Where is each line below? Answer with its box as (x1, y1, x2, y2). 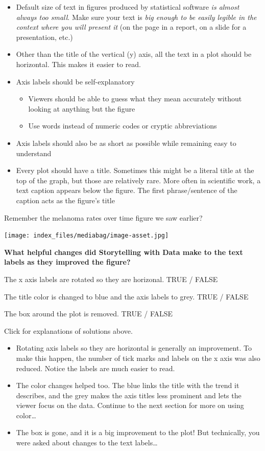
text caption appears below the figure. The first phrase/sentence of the (16, 185, 237, 196)
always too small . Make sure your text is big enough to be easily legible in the (16, 11, 257, 22)
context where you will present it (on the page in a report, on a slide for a (16, 22, 247, 32)
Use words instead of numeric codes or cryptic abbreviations (28, 120, 217, 131)
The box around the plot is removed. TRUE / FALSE (4, 308, 173, 319)
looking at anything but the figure (28, 103, 135, 114)
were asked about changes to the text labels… (16, 437, 158, 448)
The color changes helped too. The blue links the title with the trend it (16, 380, 239, 391)
